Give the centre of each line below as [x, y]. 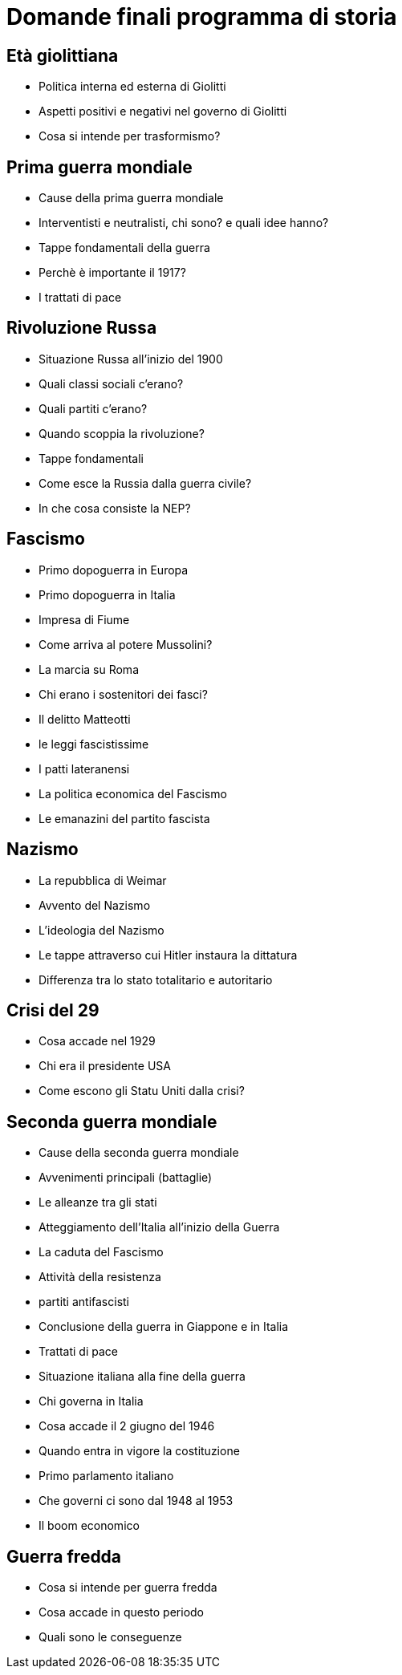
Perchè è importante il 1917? [112, 273]
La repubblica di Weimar [103, 880]
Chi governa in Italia [91, 1401]
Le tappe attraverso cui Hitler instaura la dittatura [168, 955]
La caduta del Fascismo [101, 1252]
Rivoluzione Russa [82, 328]
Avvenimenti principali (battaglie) [126, 1178]
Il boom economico [89, 1526]
